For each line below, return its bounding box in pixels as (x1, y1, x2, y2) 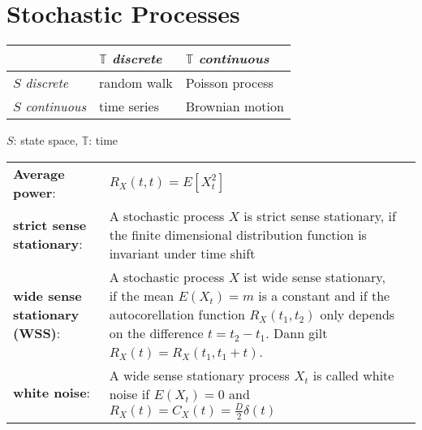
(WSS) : (13, 323, 61, 342)
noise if (109, 384, 150, 403)
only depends (320, 304, 395, 324)
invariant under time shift (109, 243, 256, 263)
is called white (312, 365, 394, 384)
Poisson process (185, 73, 273, 93)
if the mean (109, 285, 174, 305)
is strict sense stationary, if (243, 206, 396, 225)
